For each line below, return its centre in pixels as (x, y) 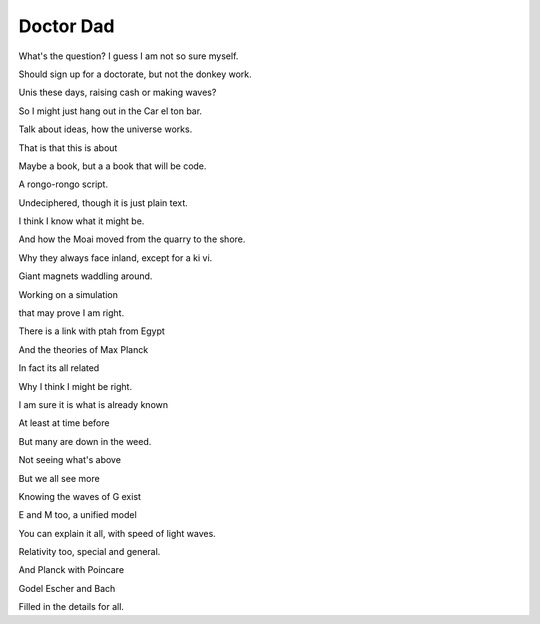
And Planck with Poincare (71, 570)
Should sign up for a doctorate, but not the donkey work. (135, 74)
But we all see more (59, 478)
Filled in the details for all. (71, 607)
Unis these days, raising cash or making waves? (117, 92)
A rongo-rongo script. (63, 184)
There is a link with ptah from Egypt (91, 331)
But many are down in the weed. (85, 441)
